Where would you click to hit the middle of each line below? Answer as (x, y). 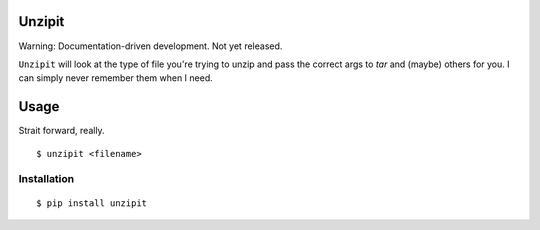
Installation (46, 179)
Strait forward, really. (61, 131)
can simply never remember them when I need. (116, 78)
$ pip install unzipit (92, 203)
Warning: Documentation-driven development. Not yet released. (150, 46)
